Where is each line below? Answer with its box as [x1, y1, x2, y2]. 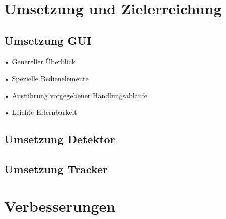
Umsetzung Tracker [4, 161, 108, 177]
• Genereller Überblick [4, 56, 76, 66]
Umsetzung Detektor [4, 131, 115, 147]
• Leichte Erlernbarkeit [4, 107, 77, 117]
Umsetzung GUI [4, 32, 92, 48]
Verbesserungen [4, 195, 116, 216]
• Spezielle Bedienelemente [4, 73, 89, 84]
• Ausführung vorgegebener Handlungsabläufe [4, 90, 147, 100]
